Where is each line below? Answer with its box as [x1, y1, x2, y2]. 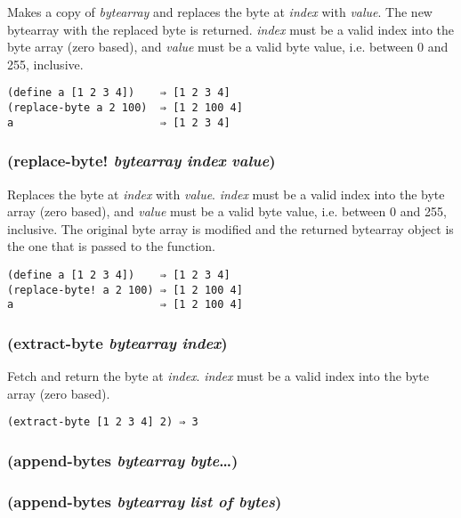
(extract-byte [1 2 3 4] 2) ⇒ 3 [7, 416, 198, 429]
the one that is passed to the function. [7, 237, 215, 255]
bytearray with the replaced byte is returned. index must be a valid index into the [7, 20, 455, 38]
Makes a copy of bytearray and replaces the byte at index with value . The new [7, 3, 433, 20]
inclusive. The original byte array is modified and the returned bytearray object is [7, 219, 454, 238]
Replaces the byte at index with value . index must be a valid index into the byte [7, 184, 445, 203]
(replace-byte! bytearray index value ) [7, 150, 276, 172]
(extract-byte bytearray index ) [7, 331, 228, 353]
